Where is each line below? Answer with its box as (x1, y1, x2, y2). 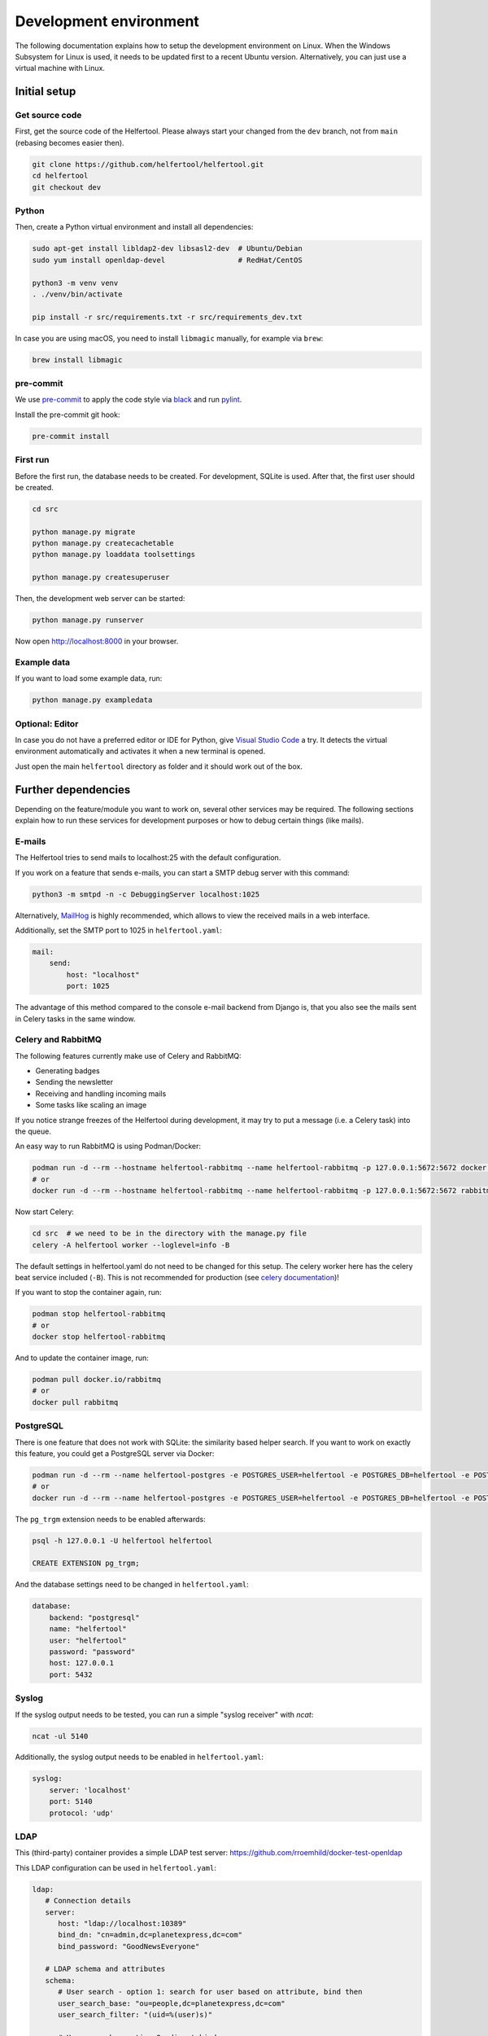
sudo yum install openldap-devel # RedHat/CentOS (32, 255, 303, 265)
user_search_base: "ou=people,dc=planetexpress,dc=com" (58, 1999, 285, 2007)
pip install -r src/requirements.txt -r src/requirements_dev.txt (32, 312, 303, 322)
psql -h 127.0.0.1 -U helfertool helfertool (32, 1536, 213, 1545)
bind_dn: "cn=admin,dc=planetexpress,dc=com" (58, 1930, 243, 1940)
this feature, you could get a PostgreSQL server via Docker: (15, 1448, 215, 1458)
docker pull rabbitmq (32, 1398, 119, 1406)
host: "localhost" (66, 970, 140, 979)
